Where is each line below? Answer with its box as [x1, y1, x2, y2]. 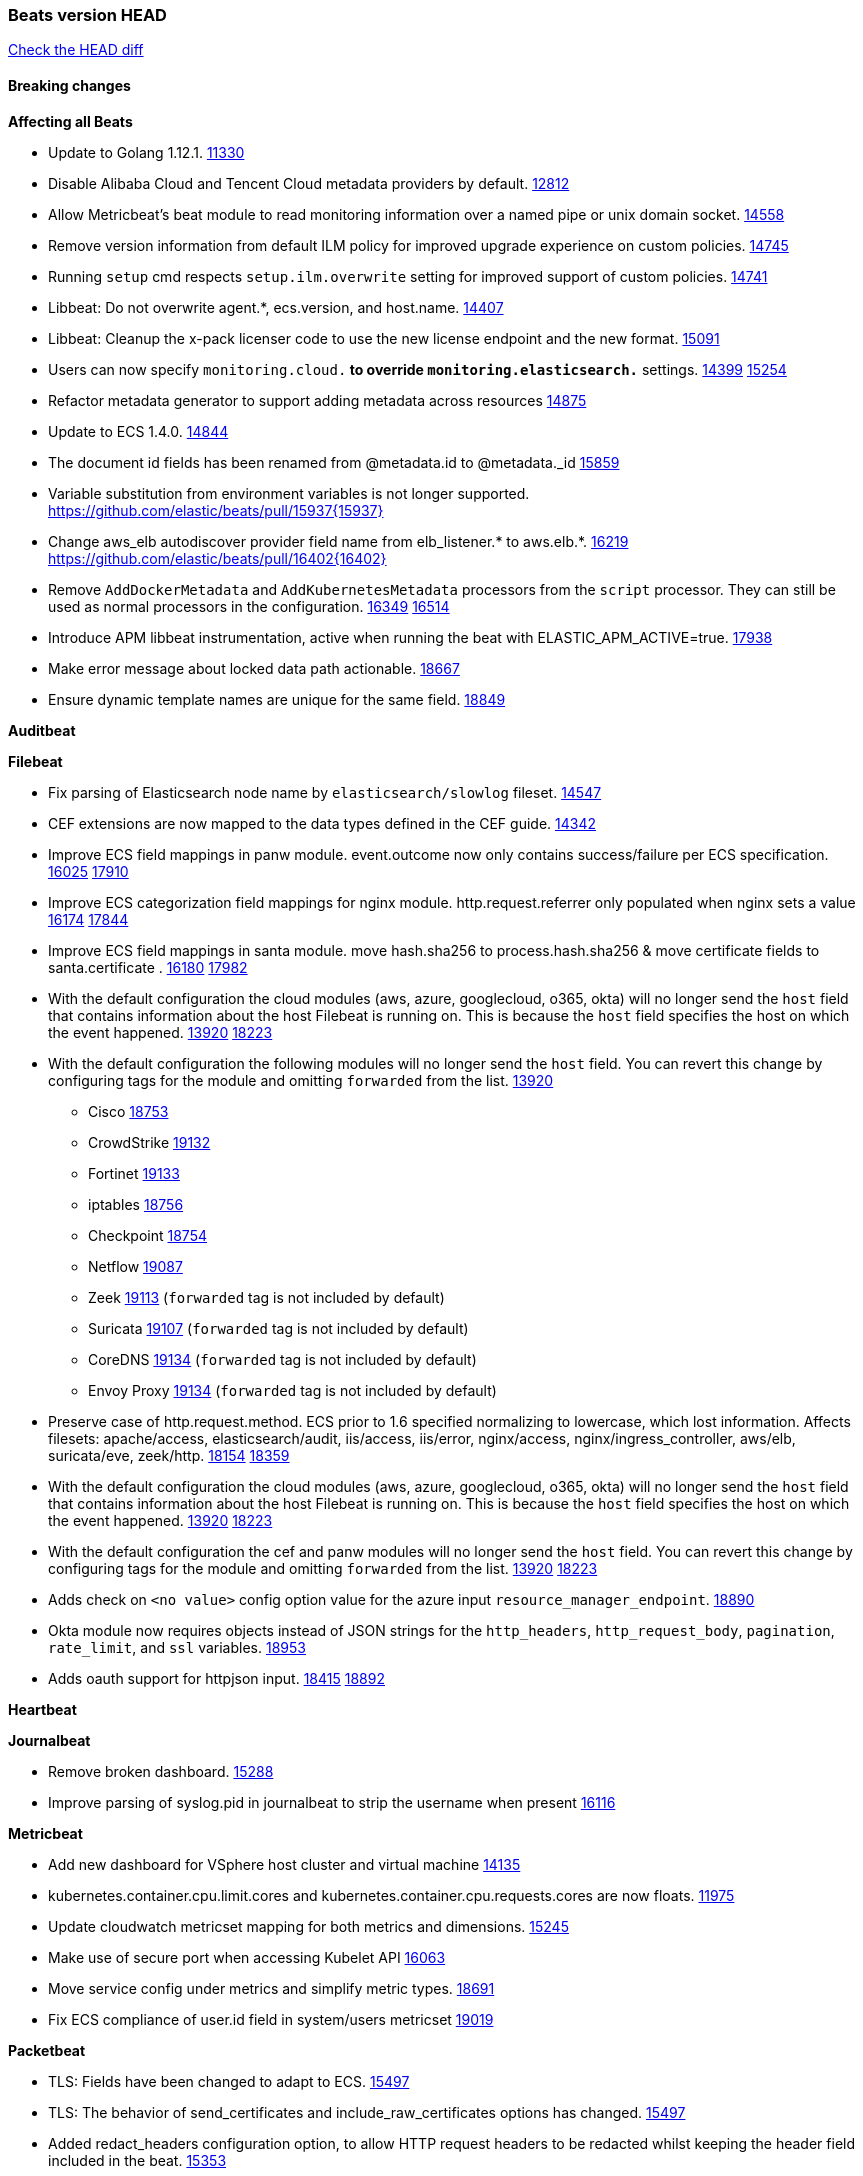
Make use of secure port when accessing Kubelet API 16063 [48, 1948, 446, 1966]
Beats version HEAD [8, 5, 167, 25]
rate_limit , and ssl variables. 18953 [48, 1638, 306, 1656]
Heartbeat [8, 1700, 77, 1718]
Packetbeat [8, 2041, 86, 2059]
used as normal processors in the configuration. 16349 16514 [48, 597, 450, 615]
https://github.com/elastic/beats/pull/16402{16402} [48, 549, 387, 567]
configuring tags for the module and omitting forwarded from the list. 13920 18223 [48, 1559, 598, 1577]
